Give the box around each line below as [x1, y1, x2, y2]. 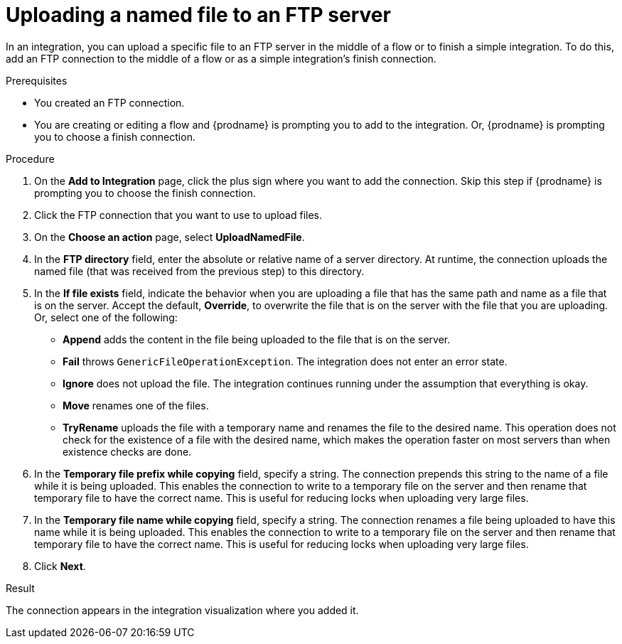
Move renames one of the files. [63, 399, 209, 412]
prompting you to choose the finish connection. [34, 186, 256, 199]
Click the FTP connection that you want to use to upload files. [34, 208, 322, 221]
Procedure [6, 152, 55, 165]
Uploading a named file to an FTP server [6, 3, 391, 27]
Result [6, 581, 35, 594]
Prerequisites [6, 74, 68, 87]
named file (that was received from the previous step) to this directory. [34, 264, 365, 277]
